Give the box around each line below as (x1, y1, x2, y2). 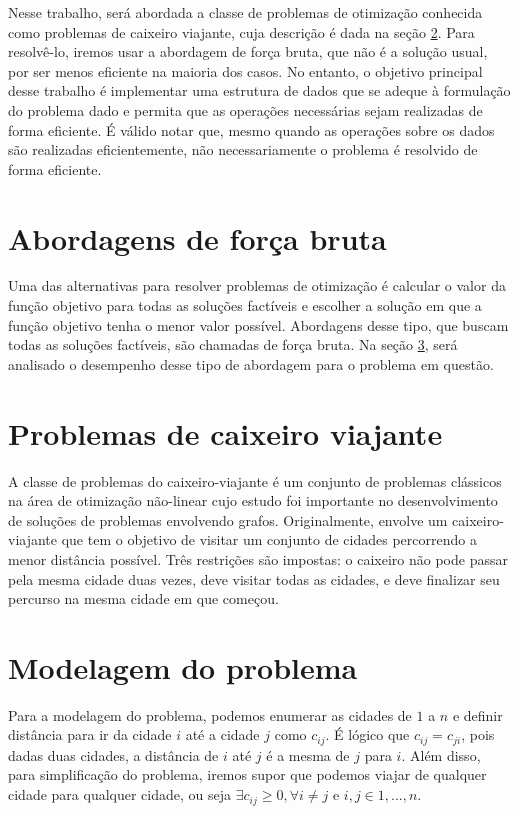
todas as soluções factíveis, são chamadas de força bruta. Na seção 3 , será (8, 334, 458, 355)
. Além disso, (401, 744, 481, 765)
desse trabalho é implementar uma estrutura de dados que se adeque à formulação (8, 80, 511, 101)
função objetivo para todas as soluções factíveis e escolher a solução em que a (8, 295, 482, 316)
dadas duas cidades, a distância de (8, 744, 219, 765)
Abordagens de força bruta (8, 217, 387, 258)
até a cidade (185, 724, 260, 745)
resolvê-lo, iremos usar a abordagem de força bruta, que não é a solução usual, (8, 41, 488, 62)
